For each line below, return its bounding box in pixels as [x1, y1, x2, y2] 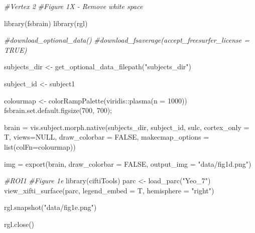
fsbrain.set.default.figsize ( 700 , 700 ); [4, 105, 112, 115]
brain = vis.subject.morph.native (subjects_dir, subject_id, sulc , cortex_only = [4, 122, 249, 132]
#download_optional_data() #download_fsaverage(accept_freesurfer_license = [4, 35, 249, 45]
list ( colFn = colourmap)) [4, 141, 76, 152]
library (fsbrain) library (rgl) [4, 18, 88, 28]
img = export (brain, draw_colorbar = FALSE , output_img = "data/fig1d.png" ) [4, 158, 251, 169]
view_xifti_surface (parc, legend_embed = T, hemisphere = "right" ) [4, 185, 214, 195]
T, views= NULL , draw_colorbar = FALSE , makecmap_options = [4, 132, 209, 142]
